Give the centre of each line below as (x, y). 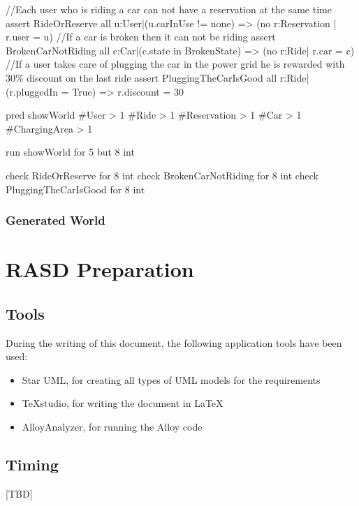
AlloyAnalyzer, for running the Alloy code (112, 426)
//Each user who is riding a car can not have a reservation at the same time (169, 9)
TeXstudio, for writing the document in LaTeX (123, 403)
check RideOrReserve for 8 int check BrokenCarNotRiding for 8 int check (162, 175)
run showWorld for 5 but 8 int (70, 152)
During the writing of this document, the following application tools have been (174, 342)
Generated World (56, 220)
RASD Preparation (100, 269)
